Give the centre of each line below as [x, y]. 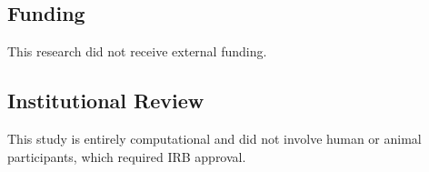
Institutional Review [106, 101]
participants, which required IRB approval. [127, 156]
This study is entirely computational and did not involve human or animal [214, 138]
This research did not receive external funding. [137, 51]
